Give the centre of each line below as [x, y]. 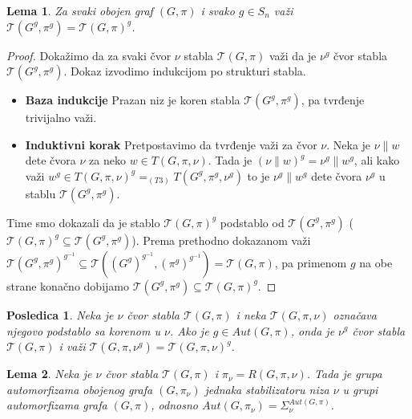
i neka [251, 314]
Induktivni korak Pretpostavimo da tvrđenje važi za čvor [171, 144]
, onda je [313, 330]
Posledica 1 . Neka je [60, 314]
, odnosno [174, 405]
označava [355, 314]
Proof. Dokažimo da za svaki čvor [89, 55]
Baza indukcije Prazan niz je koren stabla [133, 100]
